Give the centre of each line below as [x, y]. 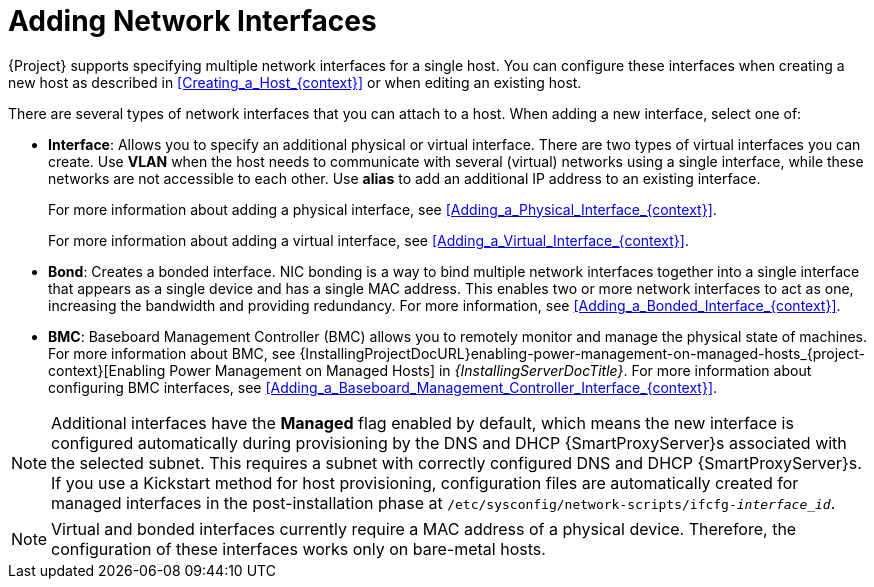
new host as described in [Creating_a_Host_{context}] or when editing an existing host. [295, 82]
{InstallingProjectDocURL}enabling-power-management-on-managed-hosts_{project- [582, 353]
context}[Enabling [107, 370]
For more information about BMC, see [172, 353]
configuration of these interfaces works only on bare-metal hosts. [298, 548]
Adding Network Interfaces [192, 21]
